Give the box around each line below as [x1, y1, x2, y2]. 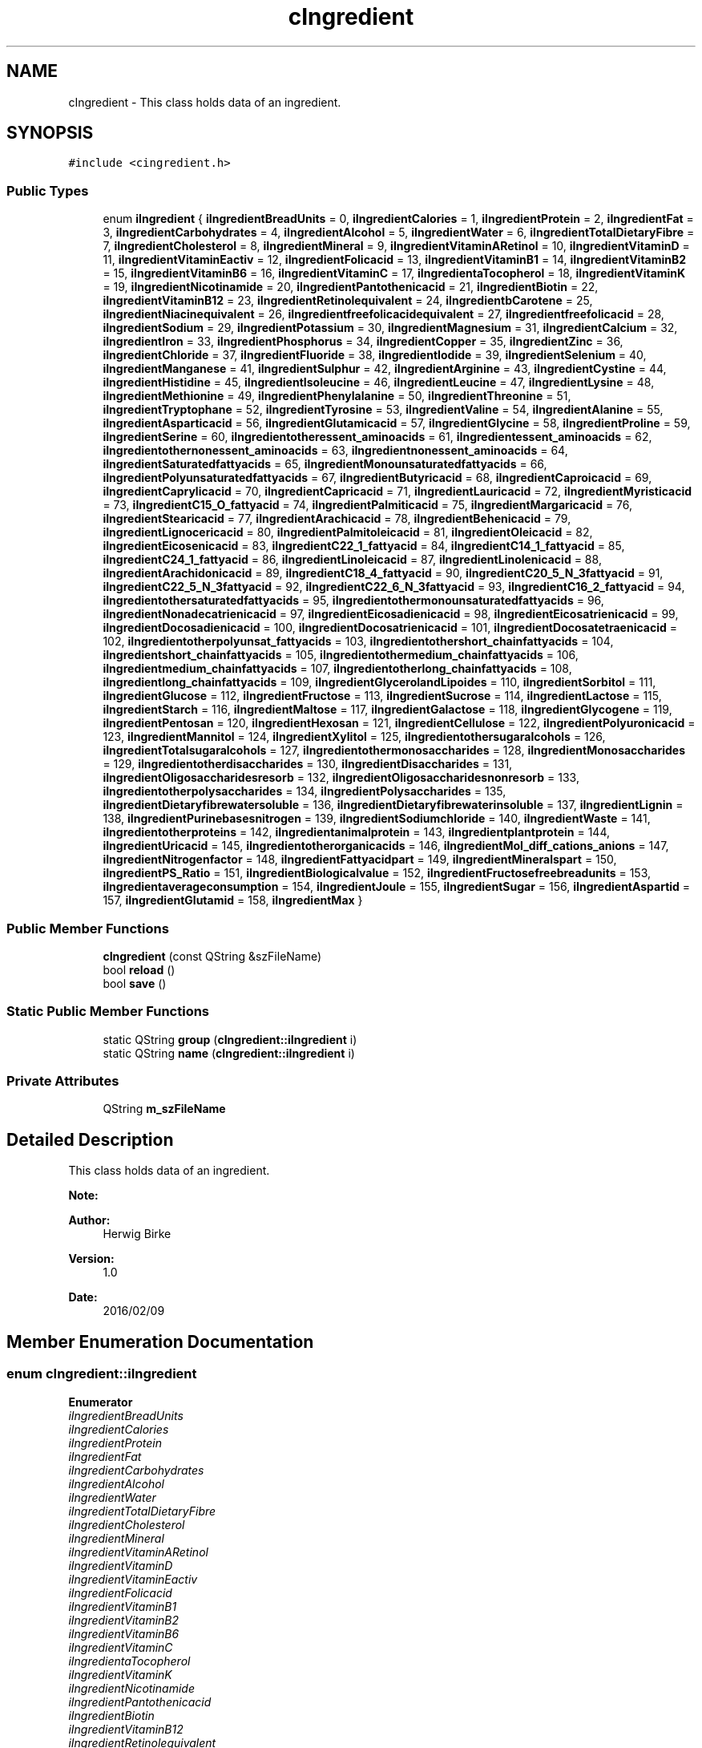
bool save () [103, 976, 167, 990]
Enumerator [68, 1394, 133, 1409]
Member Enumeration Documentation [6, 1331, 314, 1352]
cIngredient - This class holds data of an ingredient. [68, 95, 341, 109]
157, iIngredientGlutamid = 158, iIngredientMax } [103, 893, 363, 908]
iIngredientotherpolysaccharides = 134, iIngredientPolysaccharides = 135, [103, 784, 506, 799]
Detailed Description [6, 1129, 174, 1150]
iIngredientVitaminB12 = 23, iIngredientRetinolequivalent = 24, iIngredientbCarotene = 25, [103, 293, 593, 308]
